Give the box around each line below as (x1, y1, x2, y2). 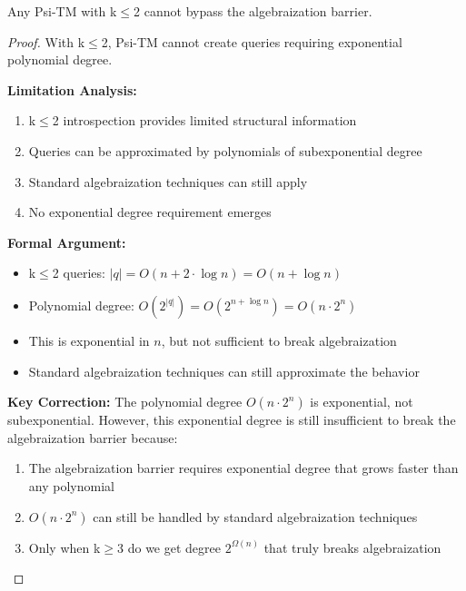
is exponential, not (310, 392, 413, 411)
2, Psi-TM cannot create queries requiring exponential (101, 32, 402, 51)
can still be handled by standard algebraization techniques (93, 507, 418, 526)
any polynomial (28, 476, 114, 495)
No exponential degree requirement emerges (28, 202, 272, 222)
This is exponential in (28, 330, 150, 350)
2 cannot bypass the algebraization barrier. (134, 2, 372, 20)
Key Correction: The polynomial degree (7, 392, 243, 411)
